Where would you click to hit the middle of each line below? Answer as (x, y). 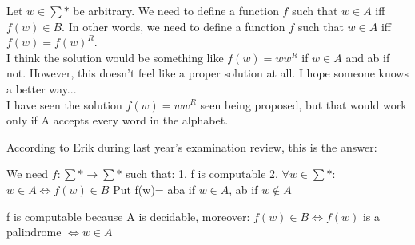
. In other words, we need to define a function (174, 26)
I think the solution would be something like (115, 57)
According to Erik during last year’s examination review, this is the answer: (192, 146)
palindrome (34, 232)
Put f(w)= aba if (154, 189)
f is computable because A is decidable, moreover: (128, 216)
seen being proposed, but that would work (303, 104)
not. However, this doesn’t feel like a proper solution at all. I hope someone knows (207, 73)
